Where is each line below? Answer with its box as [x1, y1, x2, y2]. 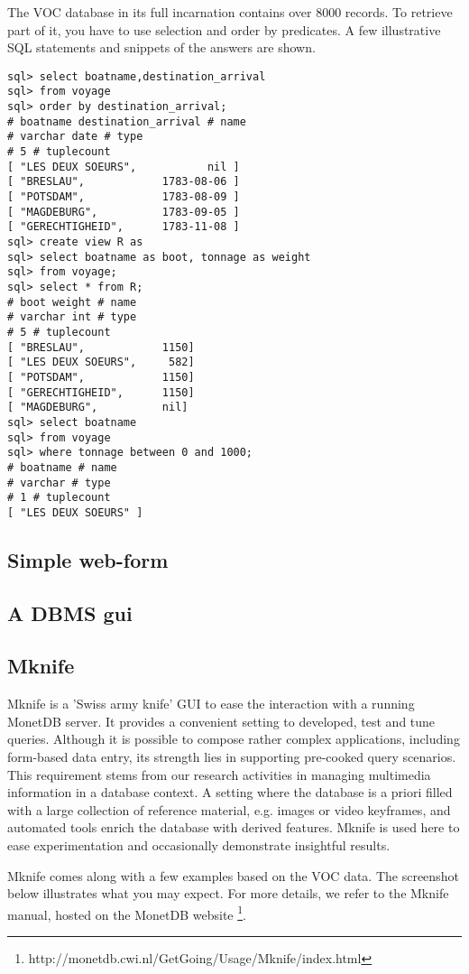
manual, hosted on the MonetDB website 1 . [7, 902, 246, 923]
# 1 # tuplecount [7, 491, 111, 505]
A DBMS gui [7, 598, 133, 626]
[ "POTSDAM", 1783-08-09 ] [7, 190, 240, 204]
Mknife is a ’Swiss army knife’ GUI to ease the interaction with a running [7, 694, 415, 713]
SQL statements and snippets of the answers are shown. [7, 38, 316, 57]
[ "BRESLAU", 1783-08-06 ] [7, 175, 240, 189]
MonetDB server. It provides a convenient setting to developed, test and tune [7, 711, 436, 730]
